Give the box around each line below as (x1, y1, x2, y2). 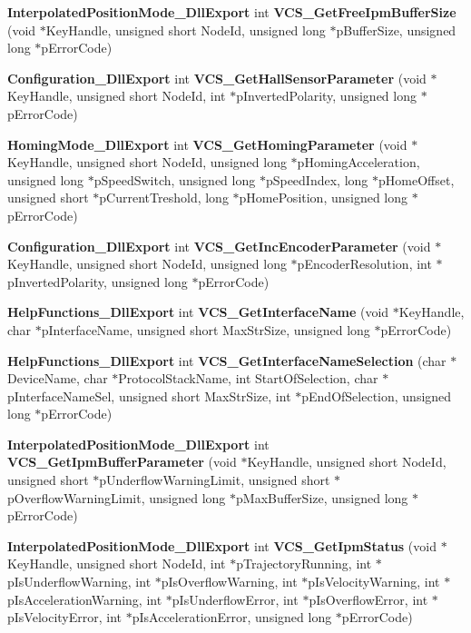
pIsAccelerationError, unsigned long (132, 608, 332, 627)
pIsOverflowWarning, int (161, 572, 298, 591)
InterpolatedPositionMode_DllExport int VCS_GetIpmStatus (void (7, 536, 437, 555)
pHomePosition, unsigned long (239, 188, 408, 207)
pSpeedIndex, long (265, 170, 368, 189)
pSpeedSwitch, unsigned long (93, 170, 256, 189)
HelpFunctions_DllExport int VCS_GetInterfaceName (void (7, 302, 389, 321)
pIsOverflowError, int (309, 589, 428, 608)
